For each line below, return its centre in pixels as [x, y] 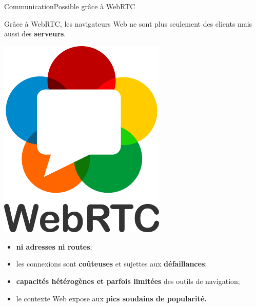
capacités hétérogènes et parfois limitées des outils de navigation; [128, 281]
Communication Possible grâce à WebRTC [70, 6]
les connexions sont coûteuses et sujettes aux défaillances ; [112, 264]
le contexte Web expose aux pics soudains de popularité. [111, 298]
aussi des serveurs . [35, 34]
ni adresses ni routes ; [54, 246]
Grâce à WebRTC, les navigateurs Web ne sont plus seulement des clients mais [128, 23]
